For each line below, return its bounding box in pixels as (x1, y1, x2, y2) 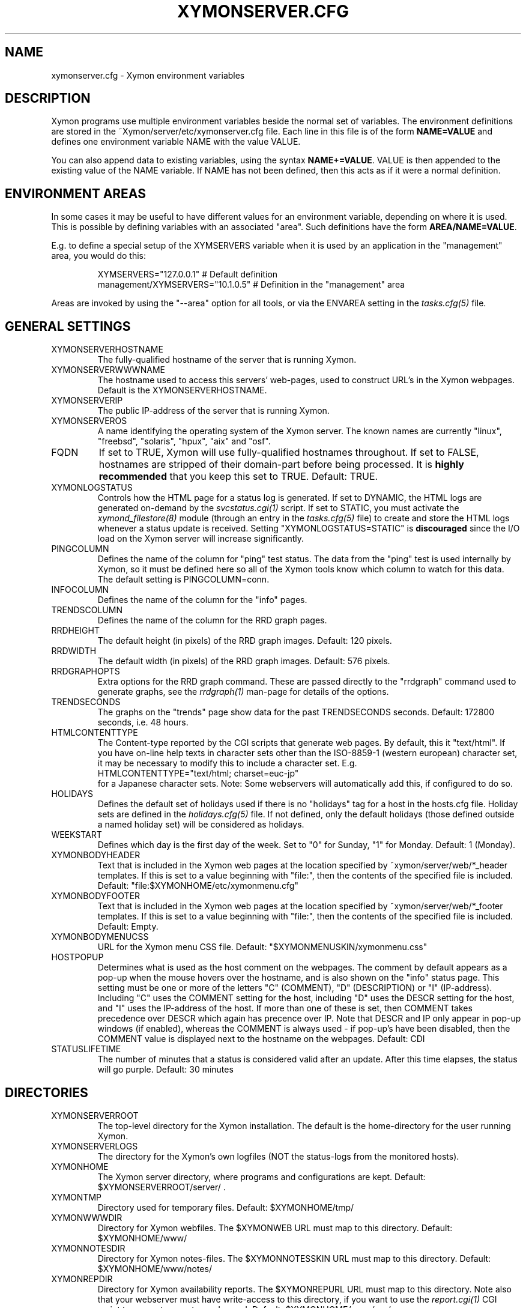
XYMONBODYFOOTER (51, 891, 141, 901)
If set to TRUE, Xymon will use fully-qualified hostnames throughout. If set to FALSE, (98, 446, 479, 459)
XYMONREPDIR (51, 1273, 113, 1284)
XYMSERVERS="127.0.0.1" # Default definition (97, 269, 278, 280)
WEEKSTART (51, 829, 102, 840)
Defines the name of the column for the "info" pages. (97, 595, 307, 605)
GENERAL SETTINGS (5, 318, 131, 334)
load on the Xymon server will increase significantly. (97, 533, 304, 544)
